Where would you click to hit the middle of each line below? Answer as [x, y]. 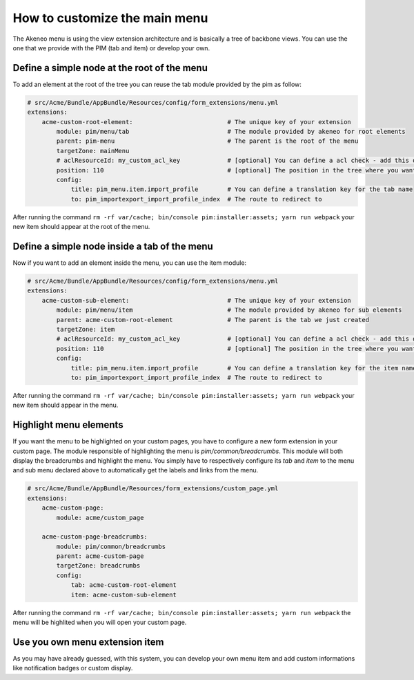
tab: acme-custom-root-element [124, 585]
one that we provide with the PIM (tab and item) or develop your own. [111, 48]
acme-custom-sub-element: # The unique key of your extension [196, 300]
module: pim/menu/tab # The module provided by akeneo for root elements [231, 131]
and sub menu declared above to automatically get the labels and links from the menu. [136, 470]
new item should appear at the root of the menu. [81, 227]
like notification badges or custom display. [73, 668]
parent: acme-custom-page [100, 556]
